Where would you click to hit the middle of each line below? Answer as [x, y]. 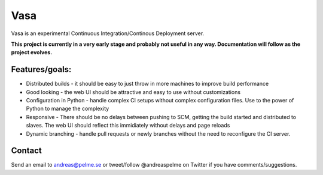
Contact [26, 151]
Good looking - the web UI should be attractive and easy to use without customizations [133, 92]
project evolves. [32, 52]
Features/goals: [41, 69]
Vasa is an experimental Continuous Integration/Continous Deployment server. [108, 33]
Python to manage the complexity [68, 109]
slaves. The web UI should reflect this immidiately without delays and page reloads [128, 126]
